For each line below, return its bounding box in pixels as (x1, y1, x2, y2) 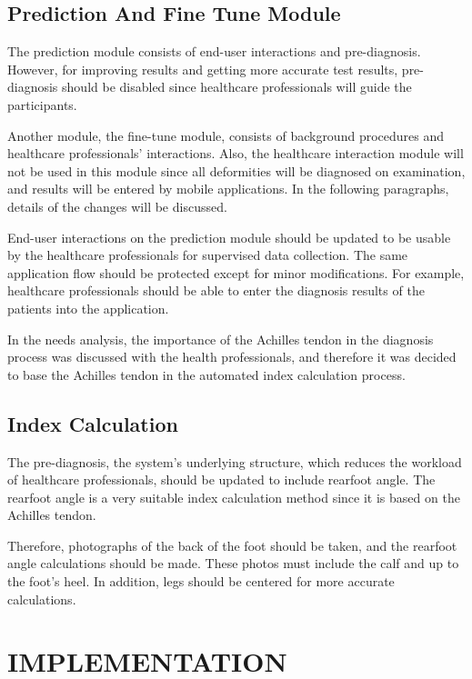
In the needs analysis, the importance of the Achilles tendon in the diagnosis (7, 329, 434, 348)
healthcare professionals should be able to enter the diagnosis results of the (7, 281, 425, 300)
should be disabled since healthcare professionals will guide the (62, 77, 412, 96)
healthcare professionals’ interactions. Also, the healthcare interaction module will (7, 144, 464, 163)
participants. (7, 95, 77, 114)
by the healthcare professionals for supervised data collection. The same (7, 245, 408, 265)
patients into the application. (7, 298, 169, 317)
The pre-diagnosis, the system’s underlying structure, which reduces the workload (7, 452, 462, 471)
